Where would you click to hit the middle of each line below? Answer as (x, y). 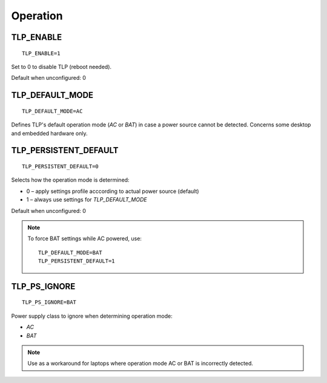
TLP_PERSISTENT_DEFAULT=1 (77, 261)
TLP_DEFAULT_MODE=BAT (70, 252)
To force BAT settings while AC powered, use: (85, 238)
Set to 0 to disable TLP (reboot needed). (61, 67)
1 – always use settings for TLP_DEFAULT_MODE (87, 200)
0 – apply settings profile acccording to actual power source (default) (113, 191)
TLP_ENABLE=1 (41, 53)
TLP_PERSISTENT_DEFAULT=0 (61, 166)
